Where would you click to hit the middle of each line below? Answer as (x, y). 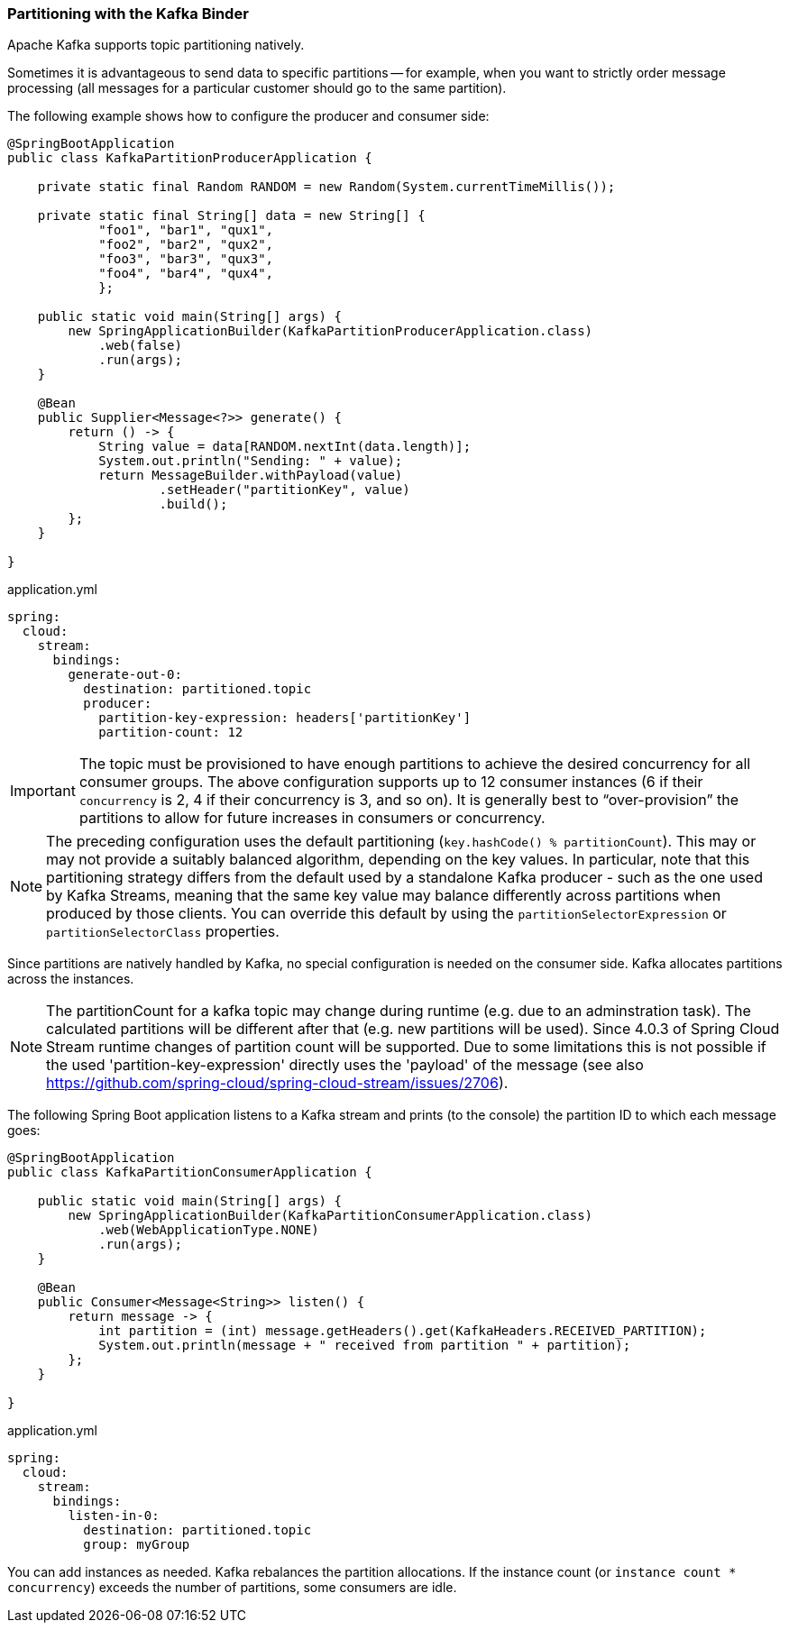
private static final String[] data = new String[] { (231, 216)
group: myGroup (137, 1545)
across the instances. (71, 979)
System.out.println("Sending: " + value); (251, 461)
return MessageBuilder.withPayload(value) (251, 476)
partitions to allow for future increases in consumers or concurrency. (312, 818)
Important (43, 791)
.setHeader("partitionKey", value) (284, 490)
